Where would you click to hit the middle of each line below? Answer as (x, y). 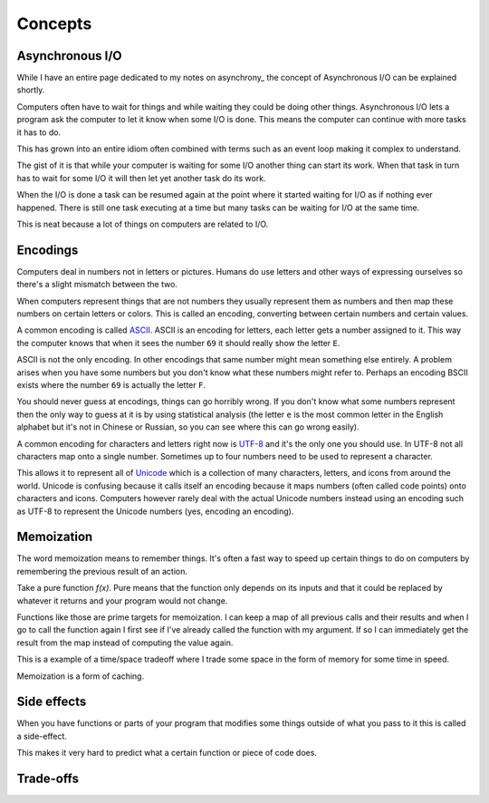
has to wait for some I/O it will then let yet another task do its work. (141, 178)
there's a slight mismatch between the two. (97, 285)
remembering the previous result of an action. (102, 571)
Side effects (52, 702)
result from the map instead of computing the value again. (125, 643)
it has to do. (39, 132)
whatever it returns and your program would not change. (122, 600)
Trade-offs (48, 779)
